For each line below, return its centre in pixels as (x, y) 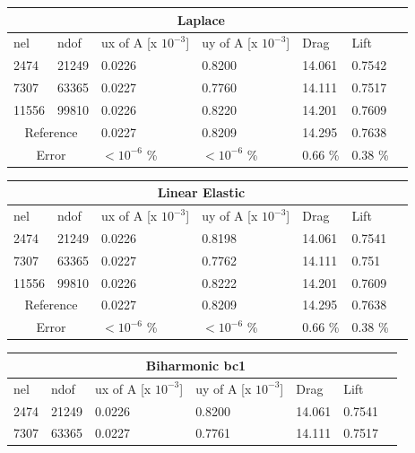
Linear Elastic (201, 192)
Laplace (201, 19)
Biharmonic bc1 (196, 365)
